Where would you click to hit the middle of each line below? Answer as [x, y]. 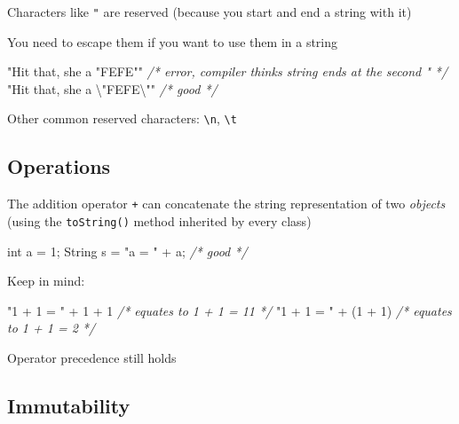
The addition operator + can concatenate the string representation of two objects [226, 204]
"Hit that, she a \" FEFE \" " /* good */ [112, 88]
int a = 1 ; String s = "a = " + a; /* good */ [127, 251]
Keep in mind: [46, 281]
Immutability [69, 405]
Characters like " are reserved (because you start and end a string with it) [210, 12]
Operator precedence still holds [92, 357]
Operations [59, 166]
